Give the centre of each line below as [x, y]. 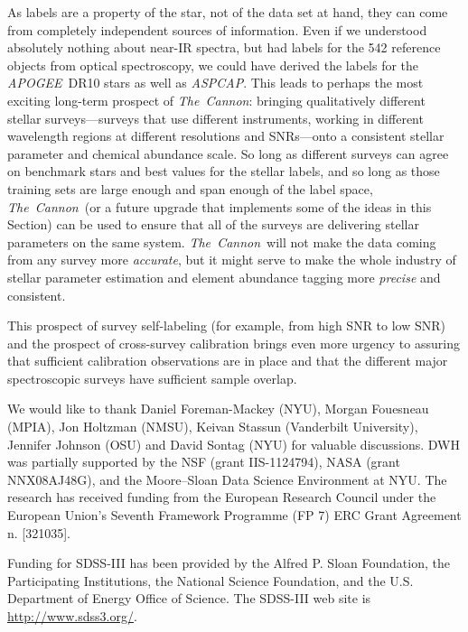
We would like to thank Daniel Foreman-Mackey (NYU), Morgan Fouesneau [218, 409]
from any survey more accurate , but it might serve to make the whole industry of [232, 260]
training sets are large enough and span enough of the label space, [190, 188]
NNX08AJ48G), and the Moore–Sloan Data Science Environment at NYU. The [227, 479]
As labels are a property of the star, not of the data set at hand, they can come [228, 12]
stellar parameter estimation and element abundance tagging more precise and [224, 277]
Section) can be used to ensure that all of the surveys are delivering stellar [213, 224]
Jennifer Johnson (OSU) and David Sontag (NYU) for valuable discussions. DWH [234, 444]
